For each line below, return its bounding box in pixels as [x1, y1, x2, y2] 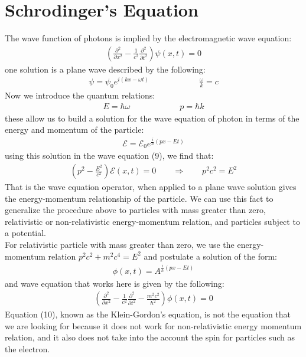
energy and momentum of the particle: [5, 123, 144, 136]
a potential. [5, 227, 47, 239]
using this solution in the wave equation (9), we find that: [5, 149, 214, 162]
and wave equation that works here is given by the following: [5, 277, 224, 289]
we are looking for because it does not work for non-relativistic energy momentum [5, 319, 302, 332]
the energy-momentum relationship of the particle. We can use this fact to [5, 192, 274, 204]
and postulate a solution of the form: [144, 250, 277, 262]
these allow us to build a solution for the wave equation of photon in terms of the [5, 112, 300, 124]
